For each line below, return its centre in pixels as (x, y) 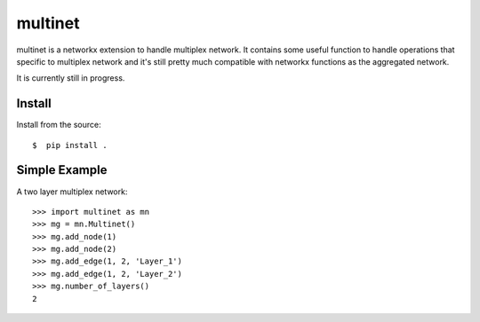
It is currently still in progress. (71, 78)
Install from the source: (59, 125)
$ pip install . (70, 145)
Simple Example (62, 170)
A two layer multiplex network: (72, 192)
